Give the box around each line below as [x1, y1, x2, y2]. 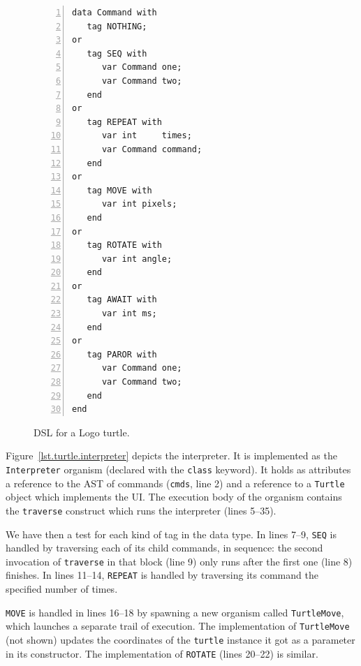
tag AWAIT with [87, 295, 157, 305]
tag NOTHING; [87, 21, 147, 31]
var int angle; [101, 253, 172, 264]
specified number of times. [6, 582, 118, 596]
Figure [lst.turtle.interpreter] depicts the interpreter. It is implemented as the [6, 448, 337, 463]
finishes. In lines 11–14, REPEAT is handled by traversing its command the [6, 568, 318, 582]
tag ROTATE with [87, 240, 162, 251]
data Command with [72, 8, 157, 17]
